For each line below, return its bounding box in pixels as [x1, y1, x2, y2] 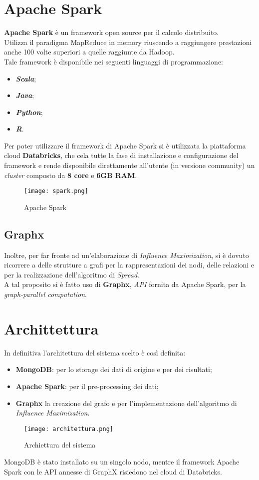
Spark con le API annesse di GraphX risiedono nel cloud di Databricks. [4, 466, 222, 476]
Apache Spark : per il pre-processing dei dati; [15, 380, 159, 391]
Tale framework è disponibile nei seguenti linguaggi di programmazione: [4, 56, 223, 66]
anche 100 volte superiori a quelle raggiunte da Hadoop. [4, 46, 175, 57]
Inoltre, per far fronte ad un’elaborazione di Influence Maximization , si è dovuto [4, 249, 249, 260]
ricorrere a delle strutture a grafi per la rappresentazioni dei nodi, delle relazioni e [4, 259, 255, 270]
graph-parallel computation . [4, 289, 87, 299]
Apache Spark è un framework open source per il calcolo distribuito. [4, 27, 219, 37]
